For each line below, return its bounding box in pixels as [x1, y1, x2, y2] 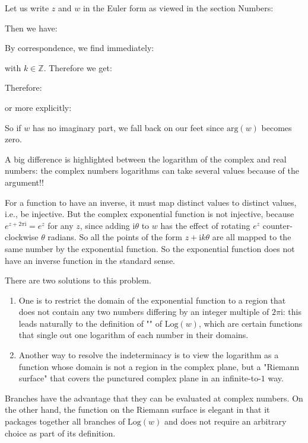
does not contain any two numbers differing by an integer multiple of [18, 305, 269, 318]
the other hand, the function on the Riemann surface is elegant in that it [5, 403, 270, 416]
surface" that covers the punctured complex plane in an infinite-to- [18, 372, 261, 384]
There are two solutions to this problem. [5, 274, 151, 286]
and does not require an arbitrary [164, 415, 287, 428]
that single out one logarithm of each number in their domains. [18, 329, 249, 341]
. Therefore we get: [43, 61, 112, 74]
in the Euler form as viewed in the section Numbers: [82, 2, 274, 14]
